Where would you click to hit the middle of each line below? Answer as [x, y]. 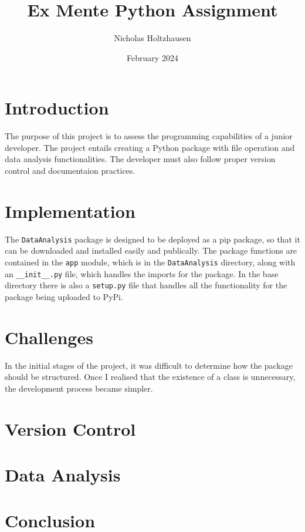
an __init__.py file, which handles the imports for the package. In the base [142, 273]
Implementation [70, 211]
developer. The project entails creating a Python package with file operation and [150, 147]
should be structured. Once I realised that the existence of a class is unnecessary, [150, 377]
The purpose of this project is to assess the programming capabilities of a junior [149, 136]
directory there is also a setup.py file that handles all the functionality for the [146, 285]
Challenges [49, 337]
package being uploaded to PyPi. [64, 296]
